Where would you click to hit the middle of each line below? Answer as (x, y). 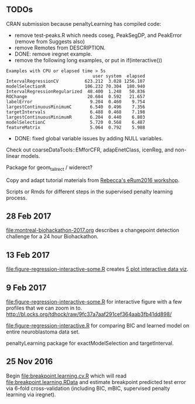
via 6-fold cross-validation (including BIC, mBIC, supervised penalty (88, 388)
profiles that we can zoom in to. (44, 308)
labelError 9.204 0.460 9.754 (76, 102)
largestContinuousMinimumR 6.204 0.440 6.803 (76, 117)
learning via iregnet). (31, 394)
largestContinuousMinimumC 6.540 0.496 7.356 (76, 107)
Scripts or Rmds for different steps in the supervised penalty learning (90, 191)
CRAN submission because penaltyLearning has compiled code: (84, 23)
